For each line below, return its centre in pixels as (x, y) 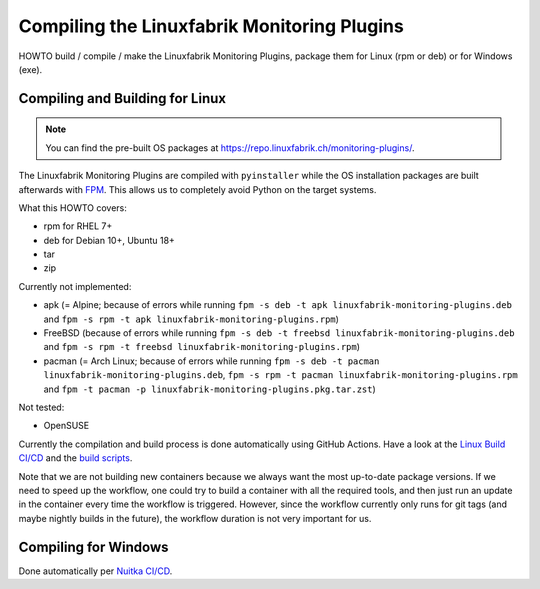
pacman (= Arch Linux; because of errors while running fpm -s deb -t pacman (211, 361)
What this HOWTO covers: (72, 207)
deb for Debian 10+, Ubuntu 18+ (109, 240)
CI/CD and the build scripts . (75, 458)
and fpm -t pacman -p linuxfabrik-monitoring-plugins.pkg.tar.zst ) (210, 389)
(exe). (30, 69)
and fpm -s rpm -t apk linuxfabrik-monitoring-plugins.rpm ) (191, 319)
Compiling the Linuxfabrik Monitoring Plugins (211, 26)
